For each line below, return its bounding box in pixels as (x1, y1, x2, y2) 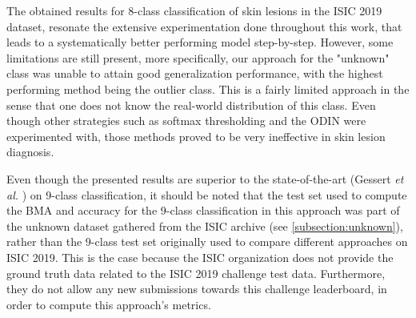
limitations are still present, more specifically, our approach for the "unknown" (6, 49, 390, 66)
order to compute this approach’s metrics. (6, 296, 211, 312)
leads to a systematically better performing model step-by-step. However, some (6, 34, 394, 50)
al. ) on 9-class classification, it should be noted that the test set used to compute (6, 186, 407, 203)
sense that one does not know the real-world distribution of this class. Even (6, 96, 376, 113)
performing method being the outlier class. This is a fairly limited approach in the (6, 80, 410, 97)
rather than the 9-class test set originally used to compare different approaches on (6, 233, 408, 250)
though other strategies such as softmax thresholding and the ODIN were (6, 112, 366, 129)
